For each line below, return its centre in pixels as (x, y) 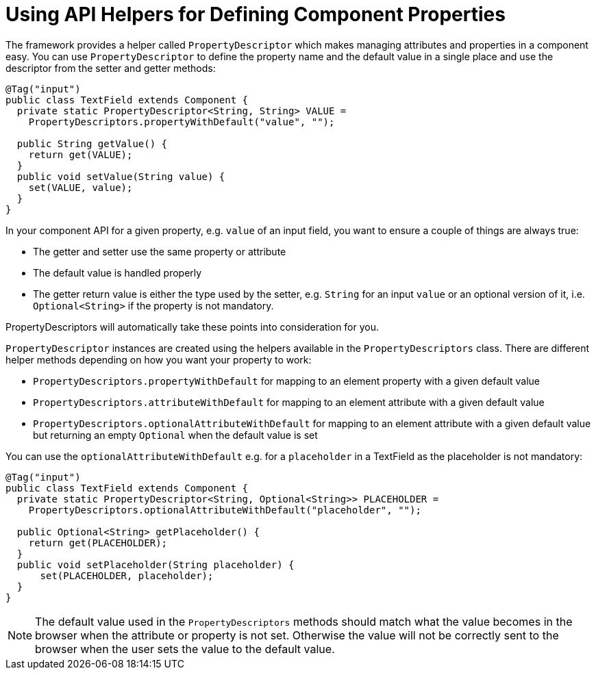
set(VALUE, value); (80, 187)
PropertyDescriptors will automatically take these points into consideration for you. (193, 327)
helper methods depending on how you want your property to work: (159, 359)
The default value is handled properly (117, 272)
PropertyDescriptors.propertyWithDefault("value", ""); (182, 122)
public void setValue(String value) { (121, 176)
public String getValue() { (92, 143)
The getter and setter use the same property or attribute (160, 251)
